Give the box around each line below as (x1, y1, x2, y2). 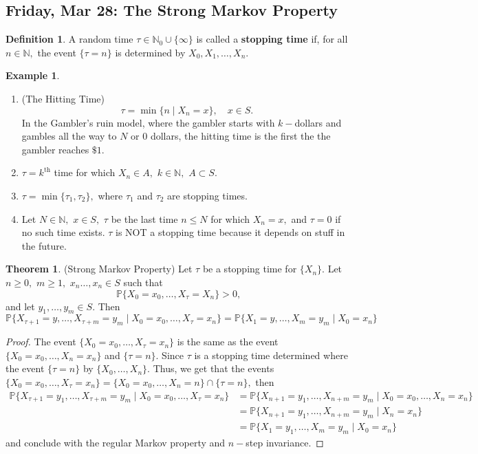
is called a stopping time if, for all (196, 32, 348, 46)
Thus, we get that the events (153, 361, 274, 376)
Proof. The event (6, 334, 76, 349)
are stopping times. (167, 188, 248, 202)
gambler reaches (21, 142, 89, 156)
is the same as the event (177, 334, 279, 349)
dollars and (294, 115, 342, 129)
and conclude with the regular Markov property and (6, 435, 226, 449)
